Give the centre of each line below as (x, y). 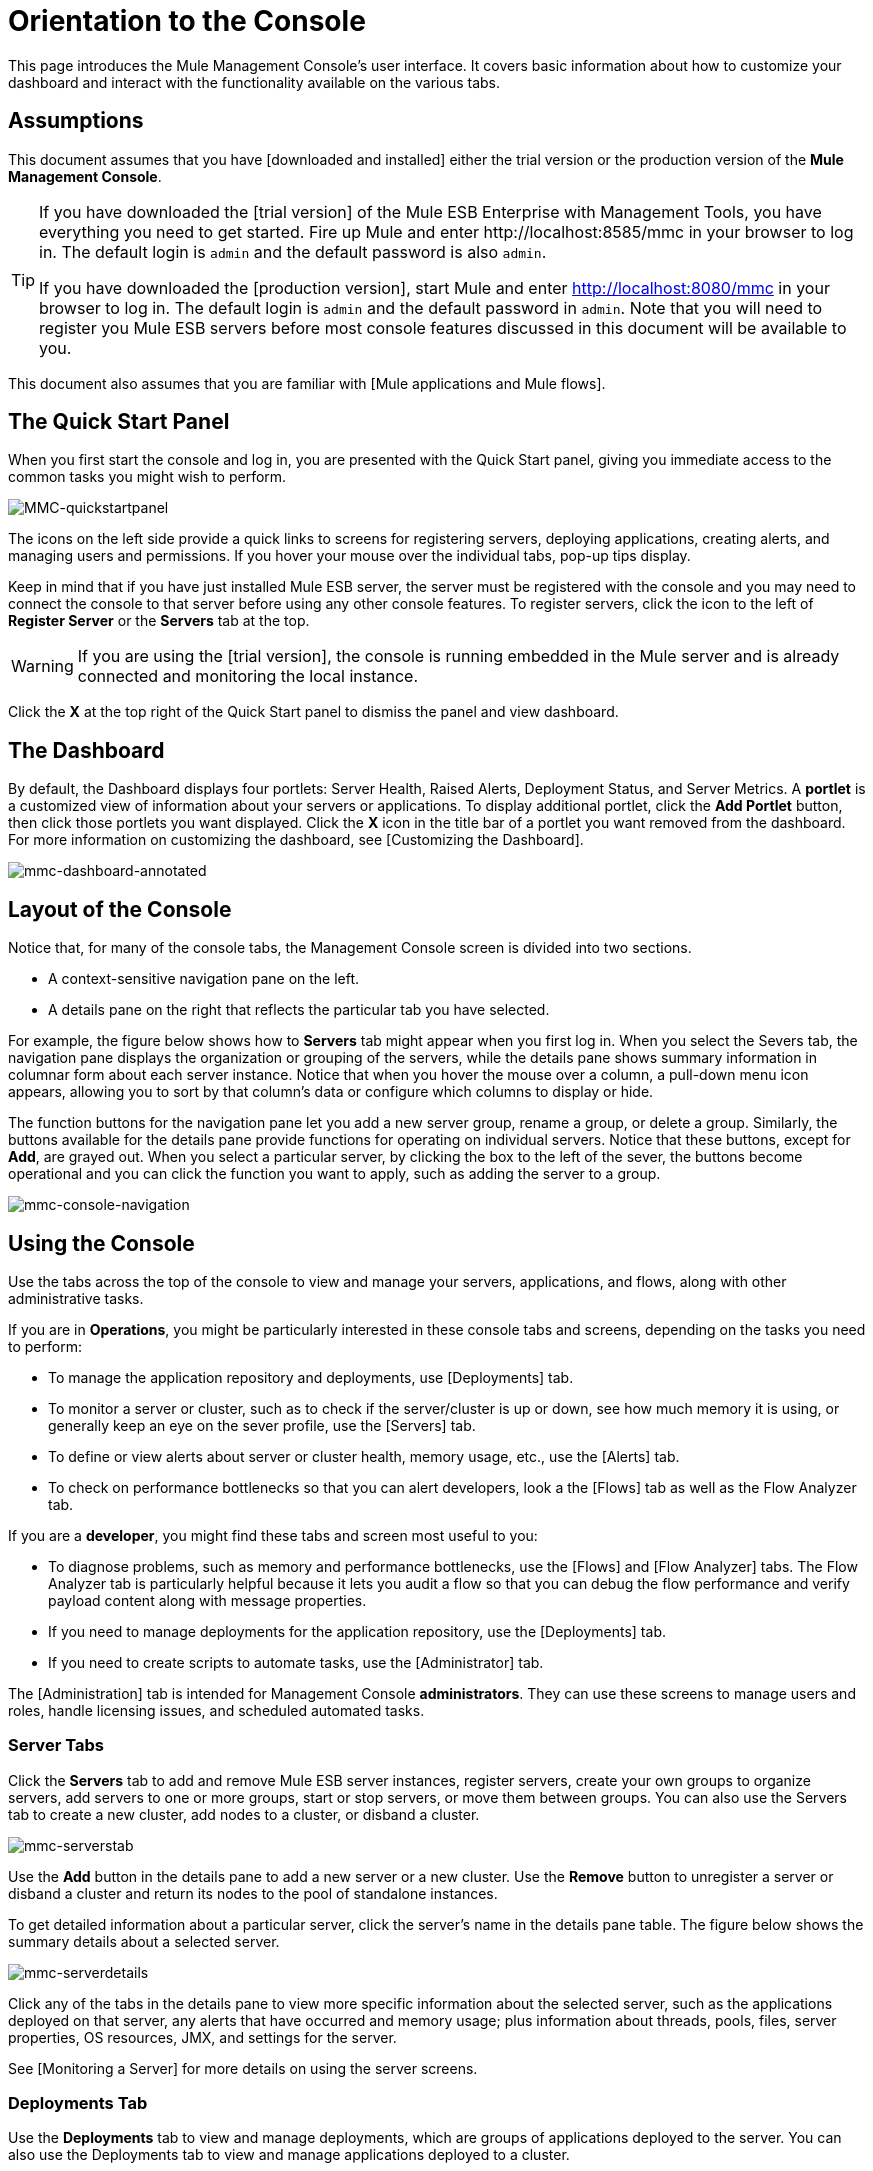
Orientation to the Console (187, 21)
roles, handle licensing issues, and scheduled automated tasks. (216, 1710)
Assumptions (76, 121)
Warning (42, 666)
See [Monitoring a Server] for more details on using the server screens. (243, 2068)
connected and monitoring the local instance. (248, 676)
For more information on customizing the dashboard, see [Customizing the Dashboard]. (296, 840)
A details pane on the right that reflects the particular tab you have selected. (299, 1010)
